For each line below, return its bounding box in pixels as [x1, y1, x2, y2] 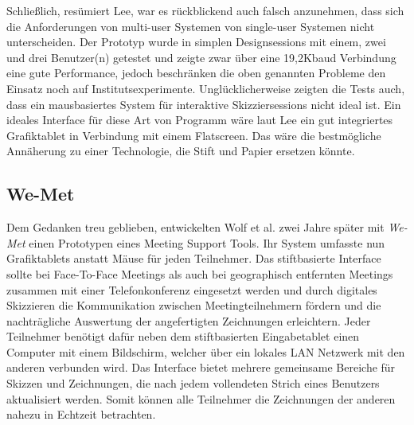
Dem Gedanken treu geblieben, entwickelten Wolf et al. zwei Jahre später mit [6, 219, 385, 236]
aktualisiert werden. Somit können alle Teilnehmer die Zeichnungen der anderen [6, 390, 396, 407]
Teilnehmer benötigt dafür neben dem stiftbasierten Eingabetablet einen [6, 328, 360, 345]
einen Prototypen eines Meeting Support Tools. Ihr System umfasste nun [29, 234, 385, 251]
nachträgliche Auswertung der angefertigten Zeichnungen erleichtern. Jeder [6, 312, 371, 329]
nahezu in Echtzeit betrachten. [6, 406, 156, 423]
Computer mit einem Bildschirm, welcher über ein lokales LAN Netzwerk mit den [6, 343, 405, 360]
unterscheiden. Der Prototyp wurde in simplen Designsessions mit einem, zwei [6, 33, 386, 50]
